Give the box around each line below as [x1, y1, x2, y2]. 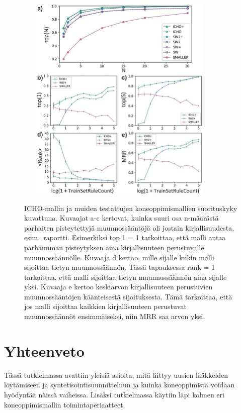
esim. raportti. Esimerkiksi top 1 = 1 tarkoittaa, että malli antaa [24, 232, 226, 243]
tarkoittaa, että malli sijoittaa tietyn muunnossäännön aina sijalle [24, 271, 227, 282]
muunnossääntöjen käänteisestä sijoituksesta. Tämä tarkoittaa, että [24, 291, 232, 301]
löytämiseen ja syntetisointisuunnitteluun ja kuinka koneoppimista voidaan [4, 379, 235, 390]
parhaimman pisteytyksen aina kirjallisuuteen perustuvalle [24, 242, 204, 252]
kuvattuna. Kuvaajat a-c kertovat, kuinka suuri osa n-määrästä [24, 213, 219, 223]
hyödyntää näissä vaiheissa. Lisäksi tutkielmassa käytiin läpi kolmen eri [4, 389, 224, 399]
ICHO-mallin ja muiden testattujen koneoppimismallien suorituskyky [24, 202, 237, 213]
